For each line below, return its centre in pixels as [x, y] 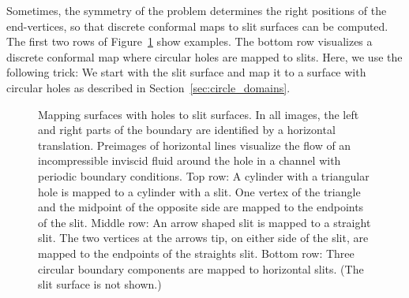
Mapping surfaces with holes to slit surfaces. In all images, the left [199, 114]
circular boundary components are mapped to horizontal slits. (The [201, 268]
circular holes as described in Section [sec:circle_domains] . [148, 87]
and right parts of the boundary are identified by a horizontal [187, 130]
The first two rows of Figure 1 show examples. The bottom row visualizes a [189, 41]
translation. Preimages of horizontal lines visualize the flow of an [195, 145]
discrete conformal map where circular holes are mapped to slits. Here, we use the [204, 56]
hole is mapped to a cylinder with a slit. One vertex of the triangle [199, 191]
